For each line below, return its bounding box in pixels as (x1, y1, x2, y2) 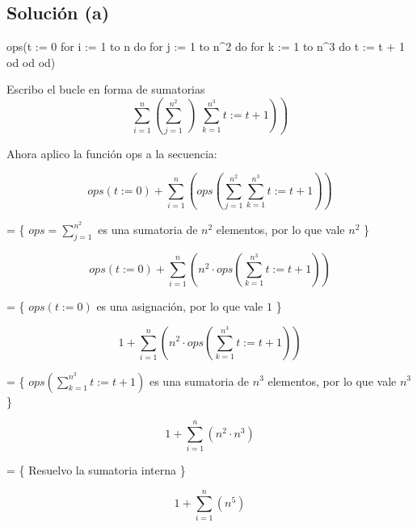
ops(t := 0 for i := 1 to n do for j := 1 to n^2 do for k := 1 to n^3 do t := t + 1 (6, 38, 405, 55)
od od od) (6, 53, 56, 70)
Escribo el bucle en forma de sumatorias (6, 81, 205, 98)
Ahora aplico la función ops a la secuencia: (6, 144, 217, 161)
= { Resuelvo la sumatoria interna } (6, 462, 186, 479)
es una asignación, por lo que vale (96, 297, 263, 314)
